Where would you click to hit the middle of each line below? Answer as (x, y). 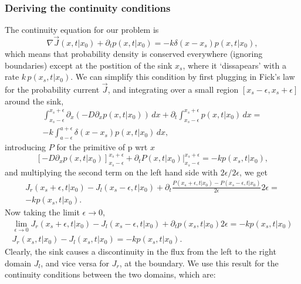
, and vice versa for (75, 263)
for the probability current (52, 89)
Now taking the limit (42, 212)
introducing (26, 147)
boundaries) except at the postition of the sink (89, 65)
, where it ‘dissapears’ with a (234, 65)
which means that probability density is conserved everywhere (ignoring (134, 54)
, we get (253, 172)
